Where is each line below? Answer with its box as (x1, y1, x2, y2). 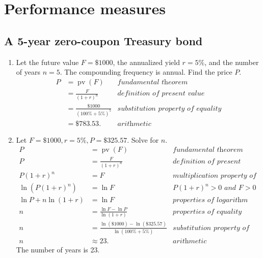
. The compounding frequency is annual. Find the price (60, 67, 232, 77)
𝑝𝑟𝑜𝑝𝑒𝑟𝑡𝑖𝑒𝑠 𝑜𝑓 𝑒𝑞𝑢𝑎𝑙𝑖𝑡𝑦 (173, 208, 242, 215)
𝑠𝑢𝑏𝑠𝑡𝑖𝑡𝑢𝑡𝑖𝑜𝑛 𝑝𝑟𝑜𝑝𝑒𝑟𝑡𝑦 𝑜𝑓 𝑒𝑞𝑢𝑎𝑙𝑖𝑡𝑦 (117, 105, 222, 112)
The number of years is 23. (16, 244, 100, 254)
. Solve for (127, 134, 159, 145)
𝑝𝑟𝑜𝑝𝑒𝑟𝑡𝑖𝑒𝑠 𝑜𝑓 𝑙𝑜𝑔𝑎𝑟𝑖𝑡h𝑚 (173, 197, 248, 204)
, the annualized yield (113, 56, 180, 67)
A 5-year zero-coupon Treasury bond (4, 33, 203, 48)
